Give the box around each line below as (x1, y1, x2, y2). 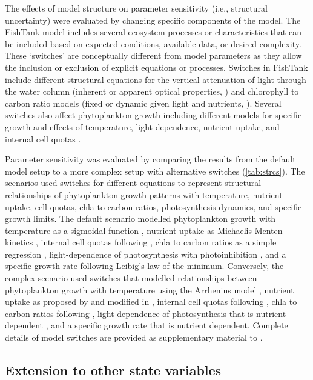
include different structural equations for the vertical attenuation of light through (5, 73, 306, 85)
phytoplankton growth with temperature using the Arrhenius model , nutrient (5, 283, 294, 296)
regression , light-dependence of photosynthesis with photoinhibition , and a (5, 247, 286, 260)
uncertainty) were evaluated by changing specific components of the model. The (5, 13, 301, 26)
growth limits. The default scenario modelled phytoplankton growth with (5, 212, 276, 225)
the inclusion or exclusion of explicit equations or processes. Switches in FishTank (5, 61, 308, 73)
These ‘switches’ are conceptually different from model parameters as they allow (5, 49, 302, 62)
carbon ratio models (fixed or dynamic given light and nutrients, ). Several (5, 96, 282, 109)
